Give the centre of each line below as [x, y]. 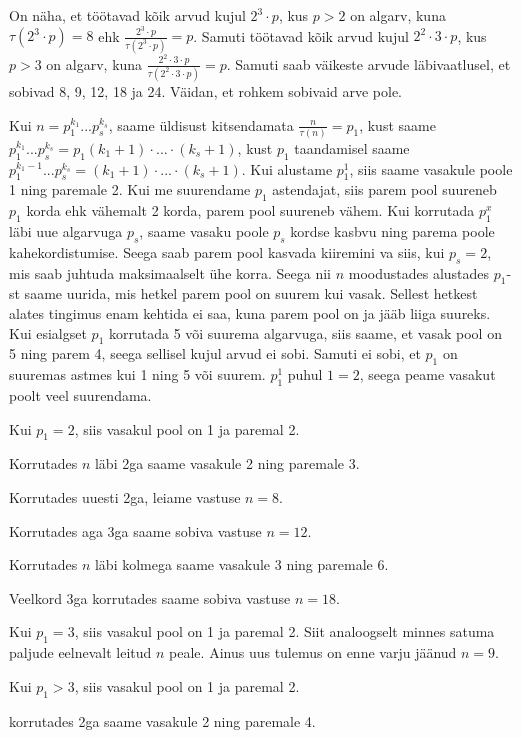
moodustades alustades [419, 272]
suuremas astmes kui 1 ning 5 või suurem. [137, 374]
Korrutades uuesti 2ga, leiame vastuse [125, 497]
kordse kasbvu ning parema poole [392, 231]
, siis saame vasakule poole [431, 168]
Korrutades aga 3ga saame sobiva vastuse [135, 530]
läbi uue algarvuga [66, 231]
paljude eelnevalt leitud [80, 652]
